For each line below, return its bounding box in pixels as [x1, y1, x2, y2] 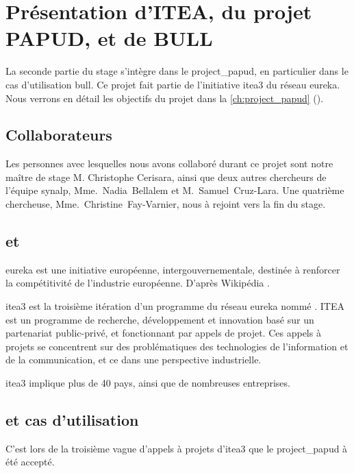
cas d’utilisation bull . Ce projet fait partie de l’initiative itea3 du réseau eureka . [5, 77, 340, 91]
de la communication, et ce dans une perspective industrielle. [5, 352, 262, 367]
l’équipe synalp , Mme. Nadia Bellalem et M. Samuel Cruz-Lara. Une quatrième [5, 183, 344, 197]
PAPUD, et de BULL [5, 24, 213, 52]
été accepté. [5, 454, 55, 469]
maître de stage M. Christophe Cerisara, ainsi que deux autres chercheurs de [5, 169, 327, 184]
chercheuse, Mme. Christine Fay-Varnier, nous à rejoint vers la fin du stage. [5, 197, 326, 211]
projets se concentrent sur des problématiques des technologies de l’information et [5, 339, 349, 353]
